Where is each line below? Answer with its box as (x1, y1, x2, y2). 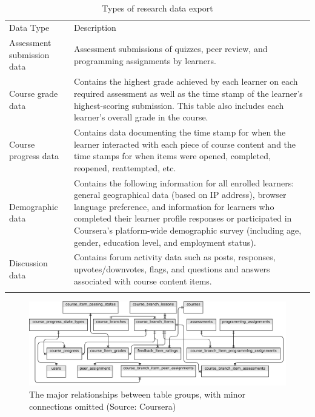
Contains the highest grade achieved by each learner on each (73, 75, 298, 88)
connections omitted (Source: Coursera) (29, 399, 176, 412)
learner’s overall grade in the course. (73, 111, 208, 123)
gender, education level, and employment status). (73, 235, 256, 248)
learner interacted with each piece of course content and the (73, 137, 296, 150)
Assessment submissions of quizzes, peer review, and (73, 42, 268, 55)
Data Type (9, 21, 50, 34)
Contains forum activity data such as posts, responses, (73, 251, 276, 263)
